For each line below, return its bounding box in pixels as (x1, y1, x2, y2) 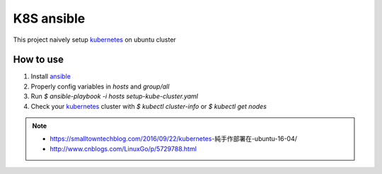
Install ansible (30, 72, 71, 81)
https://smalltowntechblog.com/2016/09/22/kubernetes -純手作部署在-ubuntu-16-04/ (50, 134, 297, 143)
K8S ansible (13, 11, 86, 26)
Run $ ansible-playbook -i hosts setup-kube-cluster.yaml (30, 92, 198, 100)
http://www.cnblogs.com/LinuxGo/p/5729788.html (50, 144, 197, 153)
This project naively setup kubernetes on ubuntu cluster (13, 35, 176, 44)
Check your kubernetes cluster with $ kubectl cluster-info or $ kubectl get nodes (30, 102, 267, 110)
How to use (13, 54, 64, 66)
